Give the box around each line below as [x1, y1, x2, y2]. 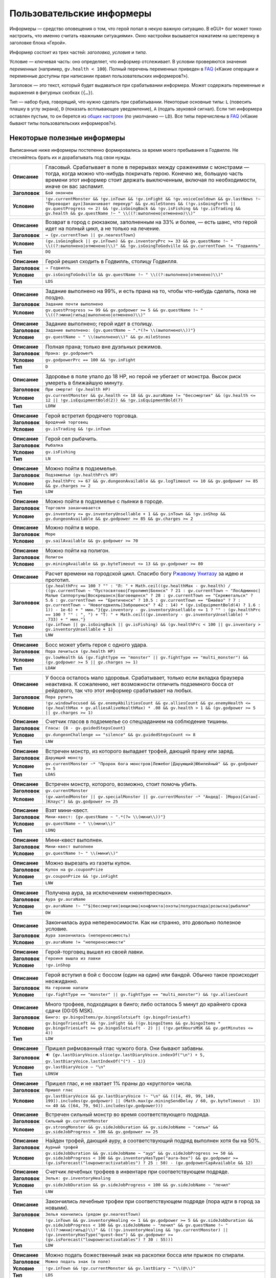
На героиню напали [45, 985, 88, 991]
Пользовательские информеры [9, 8, 152, 19]
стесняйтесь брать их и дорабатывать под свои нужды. [9, 154, 131, 161]
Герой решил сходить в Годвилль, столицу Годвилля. [45, 258, 178, 265]
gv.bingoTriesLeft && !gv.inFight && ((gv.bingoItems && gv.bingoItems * [45, 1020, 221, 1026]
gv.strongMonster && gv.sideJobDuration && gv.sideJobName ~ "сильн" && [45, 1124, 218, 1130]
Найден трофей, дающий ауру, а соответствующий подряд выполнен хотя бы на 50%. [45, 1137, 261, 1144]
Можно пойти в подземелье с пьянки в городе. [45, 497, 164, 505]
